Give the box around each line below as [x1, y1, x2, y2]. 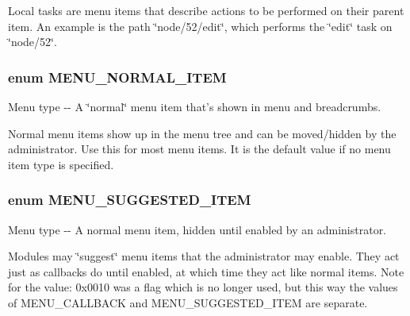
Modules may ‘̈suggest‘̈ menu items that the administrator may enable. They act [8, 248, 400, 264]
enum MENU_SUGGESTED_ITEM [8, 190, 251, 210]
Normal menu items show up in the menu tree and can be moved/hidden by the [8, 125, 397, 141]
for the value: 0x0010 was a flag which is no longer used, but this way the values [8, 279, 398, 295]
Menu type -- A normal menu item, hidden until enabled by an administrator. [8, 221, 387, 237]
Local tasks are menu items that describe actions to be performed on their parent [8, 2, 404, 18]
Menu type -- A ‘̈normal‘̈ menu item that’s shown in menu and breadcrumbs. [8, 98, 381, 114]
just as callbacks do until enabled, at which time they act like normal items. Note [8, 263, 404, 279]
